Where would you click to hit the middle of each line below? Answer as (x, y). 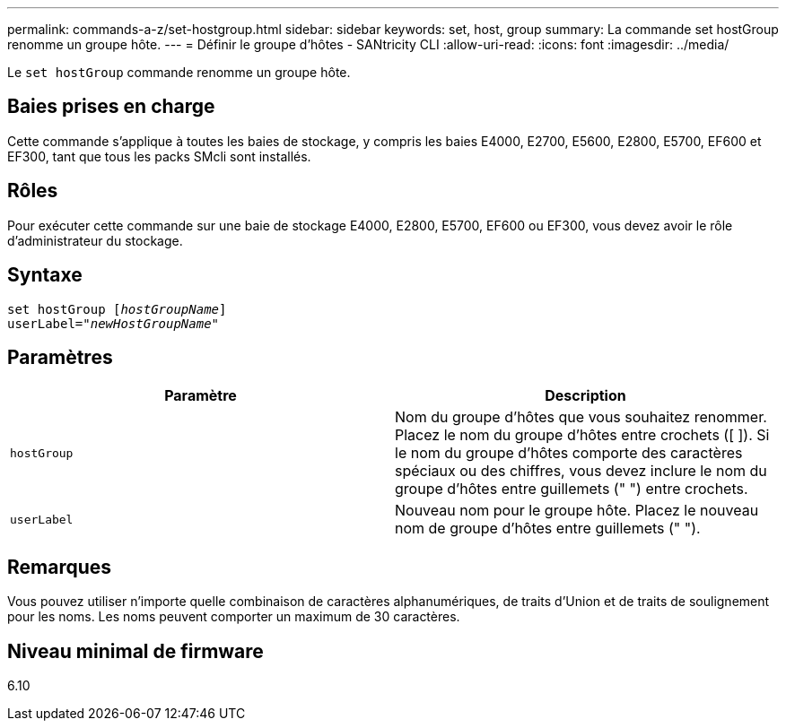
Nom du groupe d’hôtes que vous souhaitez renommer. (581, 417)
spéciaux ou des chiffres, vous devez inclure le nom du (581, 471)
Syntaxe (45, 275)
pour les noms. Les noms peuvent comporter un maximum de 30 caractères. (234, 617)
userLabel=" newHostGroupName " (114, 323)
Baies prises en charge (111, 107)
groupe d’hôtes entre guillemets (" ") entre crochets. (572, 489)
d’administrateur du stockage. (95, 240)
